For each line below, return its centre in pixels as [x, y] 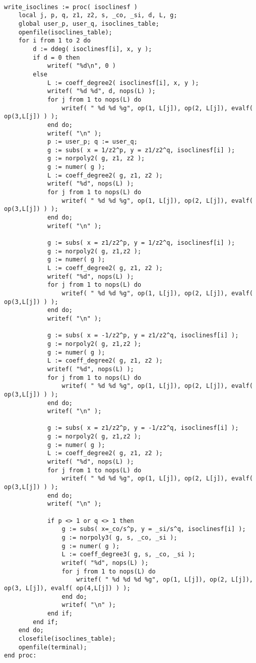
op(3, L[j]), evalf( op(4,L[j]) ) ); [67, 588]
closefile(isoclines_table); [67, 638]
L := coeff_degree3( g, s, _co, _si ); [129, 555]
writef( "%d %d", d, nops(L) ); [101, 91]
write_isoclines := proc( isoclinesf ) [71, 7]
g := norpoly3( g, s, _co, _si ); [119, 538]
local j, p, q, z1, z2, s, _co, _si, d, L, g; [98, 15]
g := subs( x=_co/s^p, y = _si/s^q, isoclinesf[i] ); [154, 529]
